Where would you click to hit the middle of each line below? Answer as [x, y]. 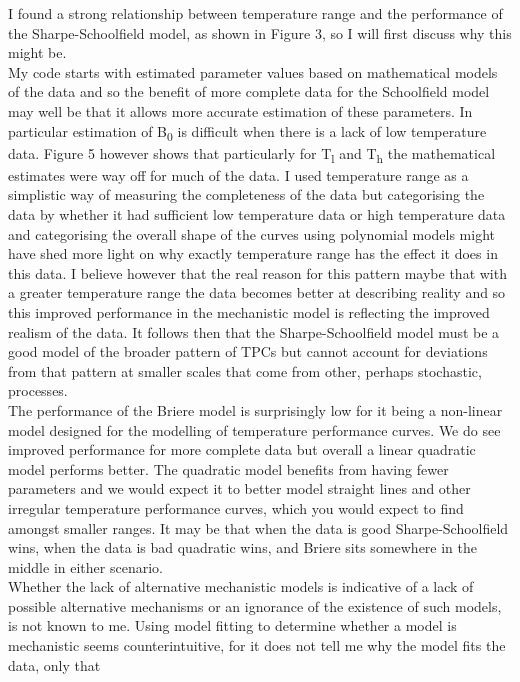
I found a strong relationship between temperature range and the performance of [255, 13]
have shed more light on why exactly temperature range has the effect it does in [253, 253]
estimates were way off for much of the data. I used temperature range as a [238, 174]
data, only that [54, 664]
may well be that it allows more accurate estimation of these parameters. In [240, 110]
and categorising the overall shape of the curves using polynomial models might [252, 233]
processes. [38, 390]
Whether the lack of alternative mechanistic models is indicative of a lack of [241, 586]
